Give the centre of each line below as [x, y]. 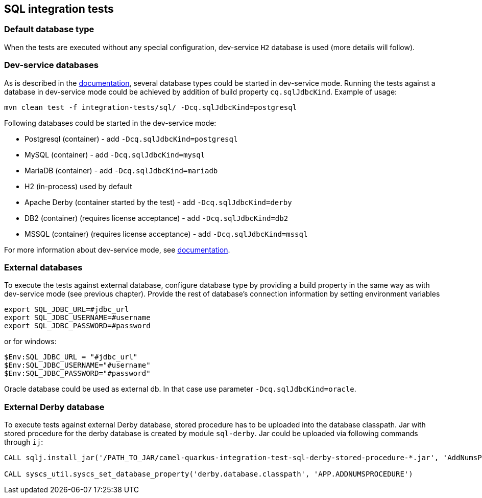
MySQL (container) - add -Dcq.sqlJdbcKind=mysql [115, 154]
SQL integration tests [59, 9]
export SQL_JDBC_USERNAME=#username [77, 318]
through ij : [24, 442]
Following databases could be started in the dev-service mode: [110, 123]
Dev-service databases [51, 65]
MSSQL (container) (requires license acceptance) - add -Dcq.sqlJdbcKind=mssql [166, 234]
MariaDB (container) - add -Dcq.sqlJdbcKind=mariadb [121, 170]
